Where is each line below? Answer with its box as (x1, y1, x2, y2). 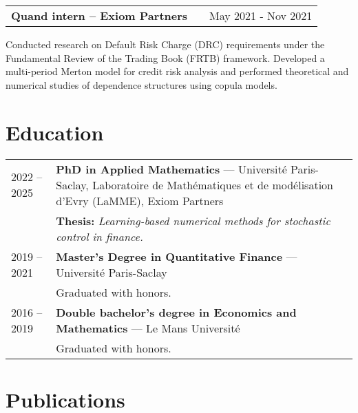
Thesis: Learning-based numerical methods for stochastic (56, 212, 330, 229)
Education (6, 118, 104, 146)
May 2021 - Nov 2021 (209, 8, 313, 23)
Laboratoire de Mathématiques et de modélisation (92, 176, 333, 193)
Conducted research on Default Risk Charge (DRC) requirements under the (6, 37, 325, 51)
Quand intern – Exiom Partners (11, 8, 188, 23)
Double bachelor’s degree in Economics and (56, 304, 297, 320)
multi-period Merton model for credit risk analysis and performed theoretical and (6, 64, 349, 78)
